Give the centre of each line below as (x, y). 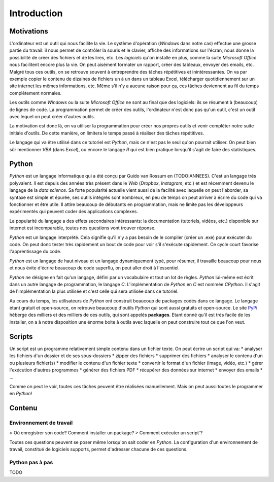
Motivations (29, 31)
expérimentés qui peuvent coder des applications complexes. (74, 212)
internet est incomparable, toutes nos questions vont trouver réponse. (82, 228)
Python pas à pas (31, 462)
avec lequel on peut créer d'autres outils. (52, 116)
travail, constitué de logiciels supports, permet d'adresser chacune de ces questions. (98, 450)
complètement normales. (36, 93)
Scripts (21, 337)
